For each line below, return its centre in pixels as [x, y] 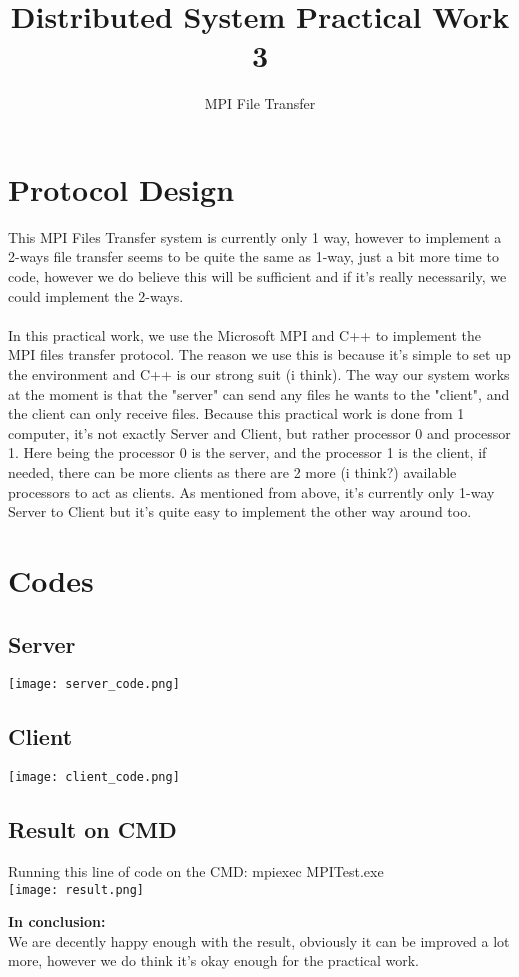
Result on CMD [92, 829]
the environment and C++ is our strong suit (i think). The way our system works [259, 374]
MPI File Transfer [260, 103]
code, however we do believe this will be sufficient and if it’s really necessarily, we [257, 276]
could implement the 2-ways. [96, 295]
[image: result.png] [76, 889]
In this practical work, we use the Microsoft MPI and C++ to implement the [245, 334]
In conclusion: [57, 921]
